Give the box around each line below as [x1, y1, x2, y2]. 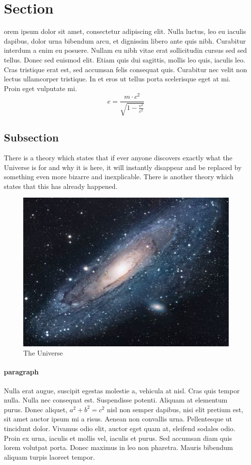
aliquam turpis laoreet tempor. [4, 451, 95, 462]
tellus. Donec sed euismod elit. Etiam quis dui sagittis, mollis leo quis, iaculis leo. [4, 54, 246, 64]
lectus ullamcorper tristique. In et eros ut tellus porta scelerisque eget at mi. [4, 74, 231, 84]
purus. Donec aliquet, [4, 404, 67, 414]
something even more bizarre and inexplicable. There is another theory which [4, 171, 234, 182]
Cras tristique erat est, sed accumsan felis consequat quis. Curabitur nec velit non [4, 64, 247, 74]
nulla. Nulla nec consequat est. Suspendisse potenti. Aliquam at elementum [4, 395, 228, 405]
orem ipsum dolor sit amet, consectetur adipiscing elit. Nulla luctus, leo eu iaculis [4, 26, 246, 36]
